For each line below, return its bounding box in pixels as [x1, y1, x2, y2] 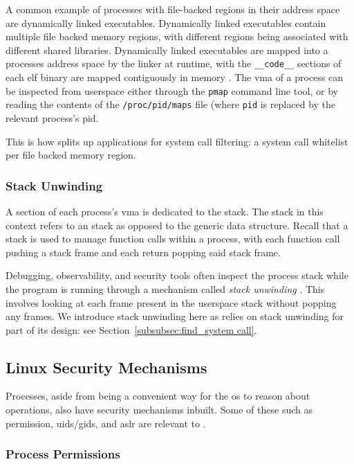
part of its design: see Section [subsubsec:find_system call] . [6, 322, 257, 337]
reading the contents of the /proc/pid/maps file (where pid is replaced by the [6, 97, 336, 111]
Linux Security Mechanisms [6, 356, 207, 377]
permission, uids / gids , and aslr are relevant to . [6, 416, 206, 430]
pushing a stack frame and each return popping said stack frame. [6, 244, 281, 259]
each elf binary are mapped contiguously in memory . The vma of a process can [6, 70, 344, 84]
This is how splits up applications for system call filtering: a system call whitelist [6, 134, 348, 148]
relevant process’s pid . [6, 110, 99, 125]
